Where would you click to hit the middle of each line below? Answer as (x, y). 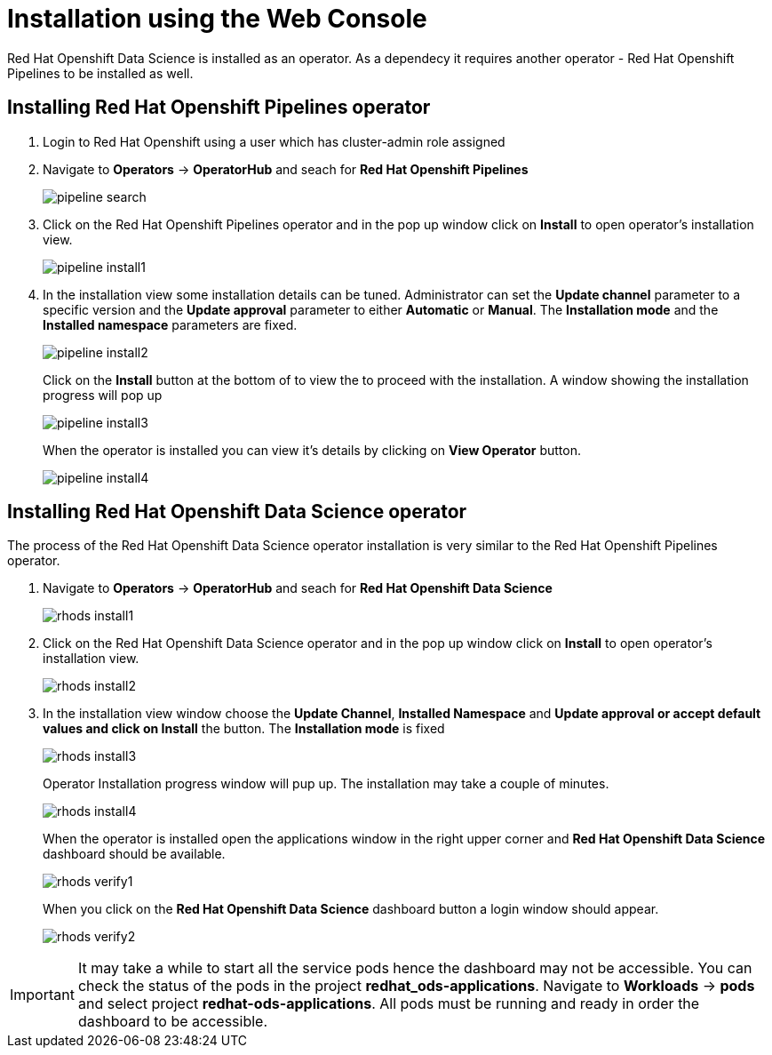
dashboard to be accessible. (173, 1022)
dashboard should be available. (134, 854)
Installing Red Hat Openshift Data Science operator (237, 512)
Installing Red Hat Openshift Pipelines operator (219, 108)
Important (42, 995)
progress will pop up (103, 395)
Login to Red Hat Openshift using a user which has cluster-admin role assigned (274, 141)
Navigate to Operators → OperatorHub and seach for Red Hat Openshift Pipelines (286, 169)
